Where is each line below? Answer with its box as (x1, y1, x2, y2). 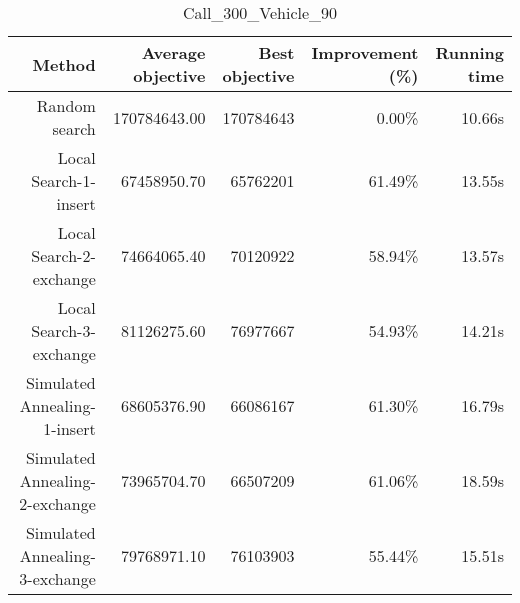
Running (435, 41, 504, 64)
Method (32, 52, 96, 76)
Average (141, 41, 206, 64)
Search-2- (31, 244, 96, 267)
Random (36, 94, 96, 117)
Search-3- (31, 319, 96, 342)
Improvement (311, 41, 419, 64)
